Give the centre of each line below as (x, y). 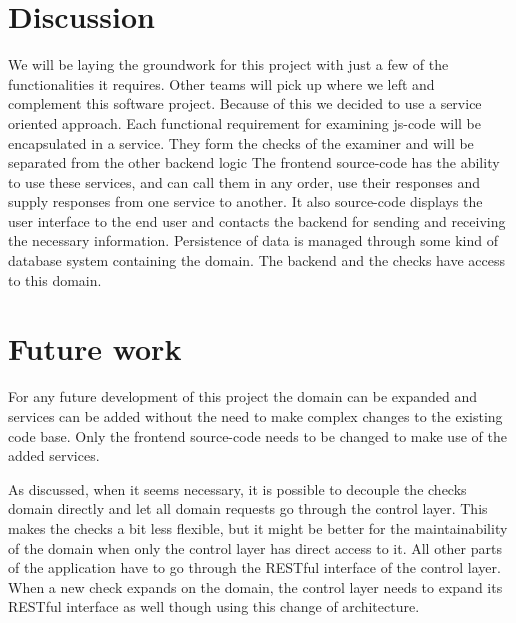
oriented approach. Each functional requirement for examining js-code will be (245, 122)
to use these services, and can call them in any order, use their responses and (244, 181)
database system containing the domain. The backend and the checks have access (257, 260)
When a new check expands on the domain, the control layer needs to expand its (255, 586)
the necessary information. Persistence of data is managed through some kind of (253, 240)
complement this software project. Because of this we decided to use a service (245, 103)
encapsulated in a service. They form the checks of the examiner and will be (241, 142)
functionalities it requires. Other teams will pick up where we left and (221, 83)
